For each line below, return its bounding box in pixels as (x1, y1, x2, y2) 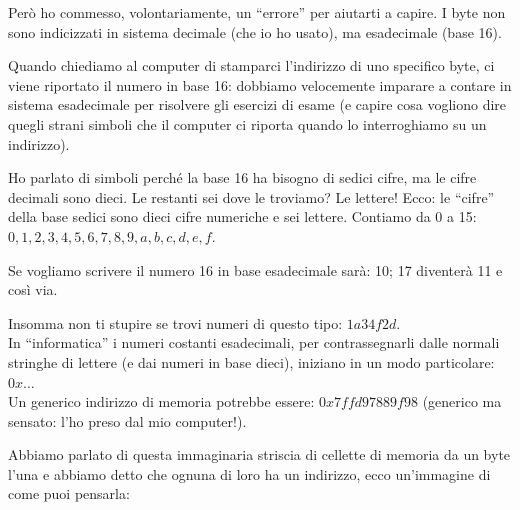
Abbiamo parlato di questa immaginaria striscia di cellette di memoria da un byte (8, 444, 511, 465)
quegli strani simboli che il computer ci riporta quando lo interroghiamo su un (8, 113, 487, 134)
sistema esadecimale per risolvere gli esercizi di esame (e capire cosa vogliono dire (8, 94, 507, 115)
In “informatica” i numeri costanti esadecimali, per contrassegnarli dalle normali (8, 332, 500, 353)
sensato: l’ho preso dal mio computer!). (8, 410, 247, 431)
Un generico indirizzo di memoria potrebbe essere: (8, 391, 315, 412)
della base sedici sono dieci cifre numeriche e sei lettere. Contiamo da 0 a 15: (8, 206, 477, 227)
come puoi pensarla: (8, 483, 130, 504)
